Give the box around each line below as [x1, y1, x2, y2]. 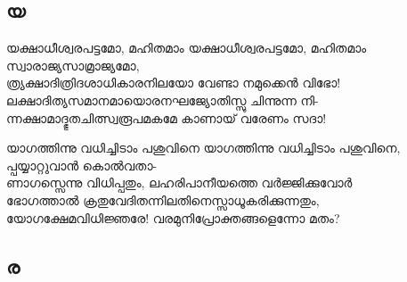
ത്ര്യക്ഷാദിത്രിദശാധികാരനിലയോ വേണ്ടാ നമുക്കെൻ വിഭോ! [6, 73, 341, 92]
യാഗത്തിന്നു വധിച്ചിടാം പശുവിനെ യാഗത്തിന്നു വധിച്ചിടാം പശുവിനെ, [6, 138, 401, 157]
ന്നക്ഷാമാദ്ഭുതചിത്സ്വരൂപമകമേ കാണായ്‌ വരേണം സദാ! [6, 108, 327, 127]
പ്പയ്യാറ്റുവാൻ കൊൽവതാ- [6, 155, 158, 174]
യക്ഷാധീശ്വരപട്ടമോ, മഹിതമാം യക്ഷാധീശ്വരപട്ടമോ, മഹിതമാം [6, 38, 367, 57]
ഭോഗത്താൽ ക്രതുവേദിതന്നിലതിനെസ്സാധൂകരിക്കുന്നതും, [6, 190, 320, 209]
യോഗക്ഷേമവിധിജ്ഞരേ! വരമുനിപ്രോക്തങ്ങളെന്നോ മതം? [6, 208, 340, 227]
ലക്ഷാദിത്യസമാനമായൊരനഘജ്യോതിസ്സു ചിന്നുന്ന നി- [6, 90, 319, 109]
